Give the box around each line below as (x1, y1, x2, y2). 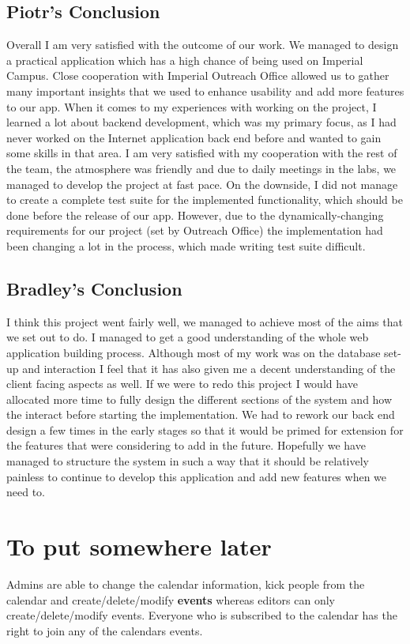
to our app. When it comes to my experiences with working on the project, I (6, 98, 377, 115)
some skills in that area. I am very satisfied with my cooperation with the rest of (6, 145, 397, 161)
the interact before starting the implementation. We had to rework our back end (6, 406, 395, 423)
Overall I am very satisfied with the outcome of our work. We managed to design (6, 36, 399, 53)
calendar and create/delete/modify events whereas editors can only (6, 591, 336, 608)
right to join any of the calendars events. (6, 622, 203, 638)
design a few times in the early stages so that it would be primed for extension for (6, 421, 404, 438)
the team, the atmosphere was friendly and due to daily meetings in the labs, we (6, 160, 397, 176)
